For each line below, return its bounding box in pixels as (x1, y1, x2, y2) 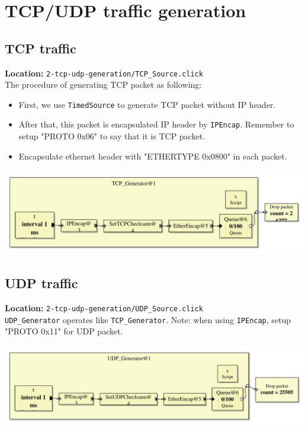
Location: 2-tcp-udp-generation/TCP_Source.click (5, 66, 203, 79)
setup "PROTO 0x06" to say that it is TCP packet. (18, 130, 205, 142)
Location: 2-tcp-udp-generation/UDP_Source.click (5, 301, 203, 314)
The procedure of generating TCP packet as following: (5, 78, 202, 91)
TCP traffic (5, 39, 76, 57)
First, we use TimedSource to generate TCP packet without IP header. (18, 98, 276, 110)
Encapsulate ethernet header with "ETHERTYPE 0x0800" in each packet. (18, 149, 287, 162)
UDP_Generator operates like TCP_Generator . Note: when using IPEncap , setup (5, 313, 291, 325)
